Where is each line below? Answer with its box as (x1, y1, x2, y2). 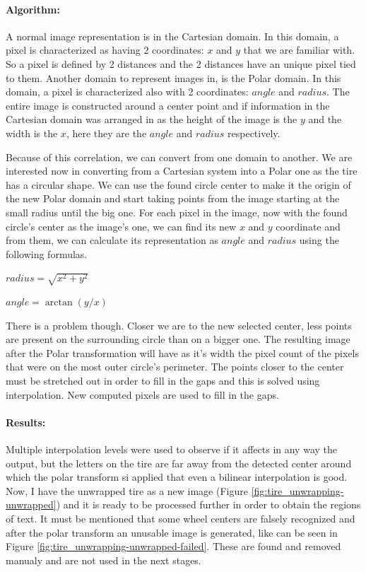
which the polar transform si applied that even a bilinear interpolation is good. (6, 469, 348, 484)
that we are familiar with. (243, 42, 355, 57)
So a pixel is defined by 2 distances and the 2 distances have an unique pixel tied (6, 56, 356, 71)
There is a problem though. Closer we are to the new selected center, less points (6, 317, 352, 332)
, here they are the (66, 125, 147, 140)
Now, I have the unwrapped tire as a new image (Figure (6, 483, 248, 498)
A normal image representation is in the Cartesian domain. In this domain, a (6, 28, 339, 43)
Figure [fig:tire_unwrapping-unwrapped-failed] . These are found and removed (6, 539, 341, 554)
